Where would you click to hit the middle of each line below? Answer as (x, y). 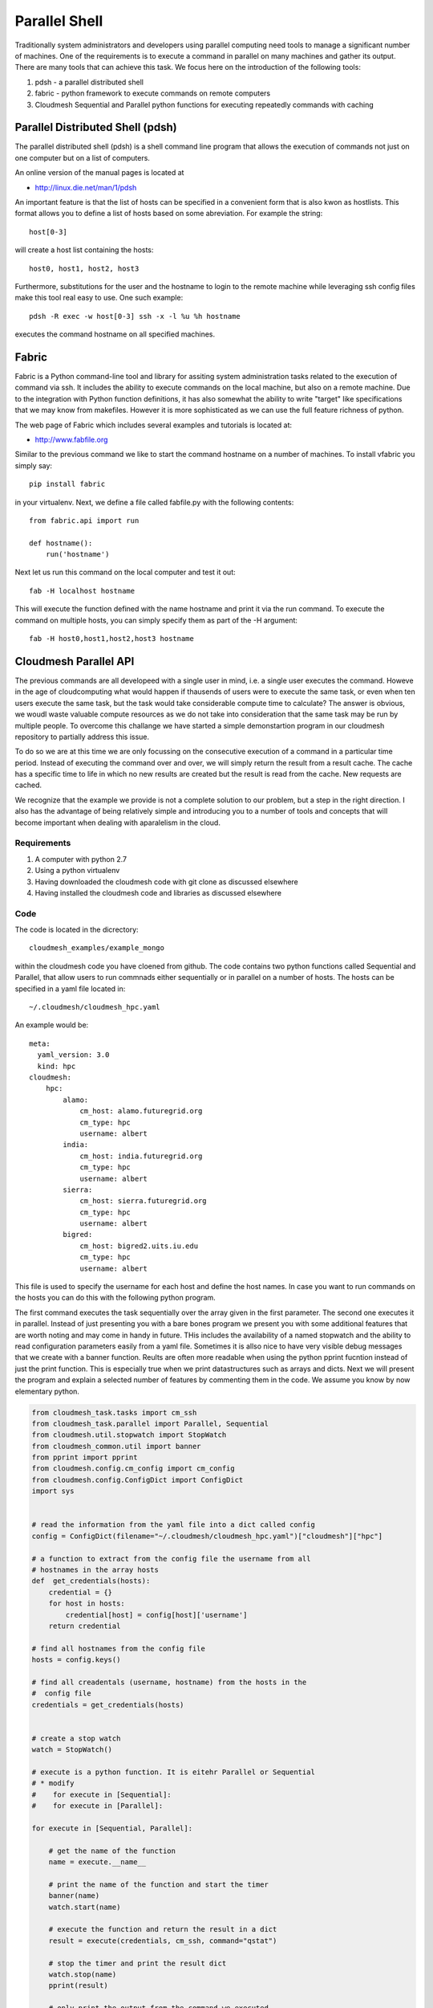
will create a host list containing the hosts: (84, 250)
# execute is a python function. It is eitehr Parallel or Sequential (174, 1772)
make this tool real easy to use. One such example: (99, 298)
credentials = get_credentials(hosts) (108, 1704)
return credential (85, 1626)
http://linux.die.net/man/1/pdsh (86, 187)
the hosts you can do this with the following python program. (115, 1298)
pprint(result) (78, 1986)
